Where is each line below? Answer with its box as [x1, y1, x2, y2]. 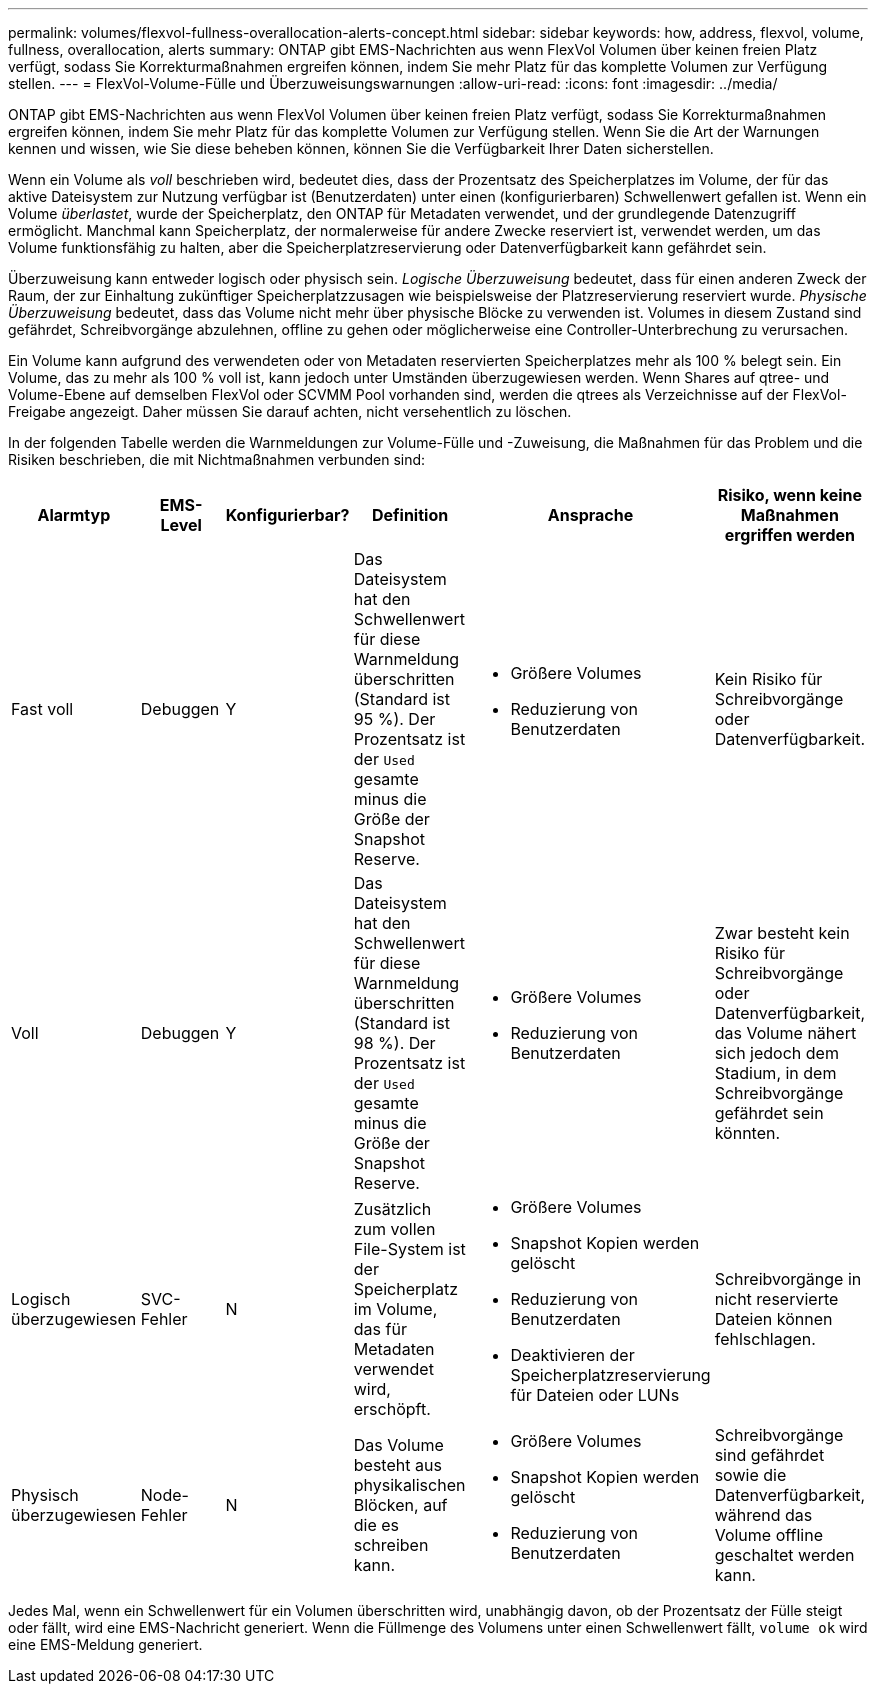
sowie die [714, 1465, 787, 1485]
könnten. [714, 1123, 781, 1143]
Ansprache [547, 505, 634, 525]
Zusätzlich [353, 1199, 432, 1219]
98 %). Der [353, 1033, 436, 1053]
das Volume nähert [714, 1023, 857, 1043]
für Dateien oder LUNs [510, 1385, 680, 1405]
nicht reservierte [714, 1289, 839, 1309]
